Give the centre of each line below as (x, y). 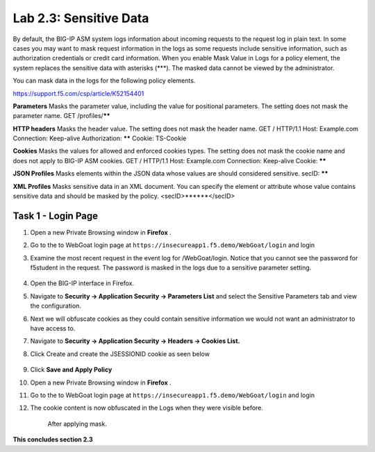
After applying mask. (77, 424)
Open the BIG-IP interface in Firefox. (82, 283)
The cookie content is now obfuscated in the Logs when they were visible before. (147, 408)
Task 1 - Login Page (56, 216)
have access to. (53, 328)
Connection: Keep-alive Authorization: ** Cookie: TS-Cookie (100, 138)
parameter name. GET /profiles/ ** (61, 116)
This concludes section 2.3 (53, 440)
